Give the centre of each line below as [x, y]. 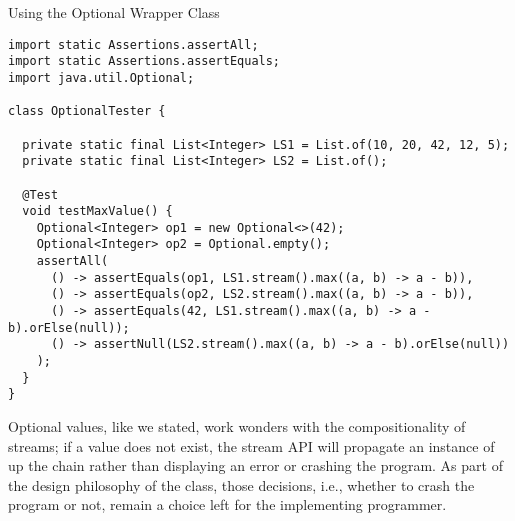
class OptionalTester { [87, 111]
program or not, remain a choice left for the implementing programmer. [227, 504]
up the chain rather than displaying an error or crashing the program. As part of [255, 465]
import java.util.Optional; [101, 77]
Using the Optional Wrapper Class [114, 12]
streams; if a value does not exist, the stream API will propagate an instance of [251, 445]
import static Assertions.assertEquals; [144, 61]
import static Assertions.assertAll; [133, 44]
